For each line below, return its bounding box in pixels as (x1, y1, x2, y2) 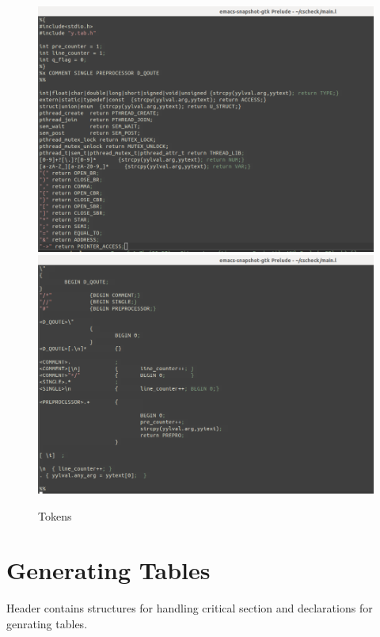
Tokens (38, 507, 72, 524)
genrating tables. (6, 615, 88, 631)
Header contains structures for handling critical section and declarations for (6, 600, 373, 616)
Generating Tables (6, 554, 211, 586)
